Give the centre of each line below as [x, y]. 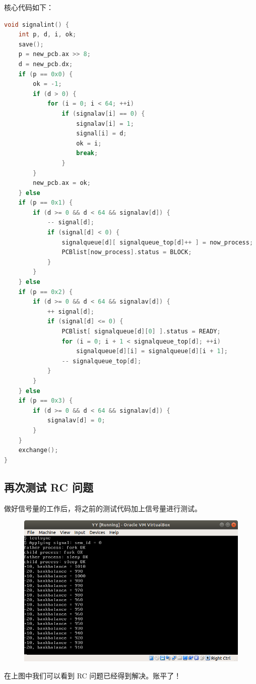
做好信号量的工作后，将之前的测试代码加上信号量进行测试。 [103, 508]
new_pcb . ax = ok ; [62, 183]
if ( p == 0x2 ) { [46, 292]
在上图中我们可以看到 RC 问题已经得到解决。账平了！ [93, 675]
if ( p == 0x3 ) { [46, 401]
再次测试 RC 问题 [49, 487]
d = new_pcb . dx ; [46, 64]
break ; [87, 153]
